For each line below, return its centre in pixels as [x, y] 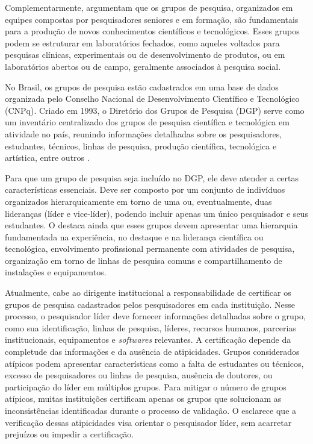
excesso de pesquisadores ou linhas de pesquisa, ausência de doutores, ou [139, 375]
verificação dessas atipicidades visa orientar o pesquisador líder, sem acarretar [148, 422]
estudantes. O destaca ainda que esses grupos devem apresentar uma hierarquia [151, 225]
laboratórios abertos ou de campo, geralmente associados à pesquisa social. [143, 66]
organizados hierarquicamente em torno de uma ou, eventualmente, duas [138, 201]
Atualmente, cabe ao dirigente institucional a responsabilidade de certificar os [148, 292]
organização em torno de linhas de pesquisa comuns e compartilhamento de [144, 260]
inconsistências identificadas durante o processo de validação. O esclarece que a [151, 410]
